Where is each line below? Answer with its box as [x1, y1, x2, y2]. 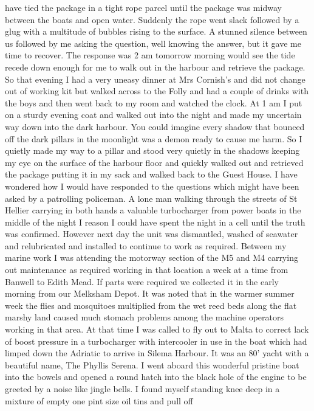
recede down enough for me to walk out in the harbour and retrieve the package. [5, 60, 305, 73]
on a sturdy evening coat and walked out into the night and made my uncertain [5, 108, 302, 121]
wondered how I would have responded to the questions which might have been [5, 179, 299, 192]
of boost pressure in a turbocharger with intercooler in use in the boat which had [5, 334, 307, 347]
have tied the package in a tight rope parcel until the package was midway [5, 1, 282, 13]
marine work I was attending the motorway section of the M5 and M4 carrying [5, 251, 298, 264]
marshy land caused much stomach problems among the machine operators [5, 311, 284, 323]
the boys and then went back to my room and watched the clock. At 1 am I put [5, 96, 302, 109]
